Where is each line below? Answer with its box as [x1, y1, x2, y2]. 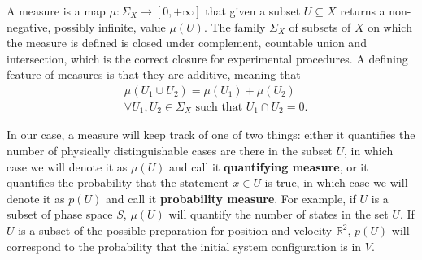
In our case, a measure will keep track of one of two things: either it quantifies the [7, 126, 415, 143]
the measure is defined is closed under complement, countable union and [7, 34, 367, 51]
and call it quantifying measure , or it [169, 158, 368, 175]
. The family [203, 18, 266, 35]
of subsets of [289, 18, 351, 35]
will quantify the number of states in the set [168, 206, 389, 223]
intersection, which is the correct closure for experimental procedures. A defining [7, 50, 408, 67]
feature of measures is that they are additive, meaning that [7, 66, 301, 83]
